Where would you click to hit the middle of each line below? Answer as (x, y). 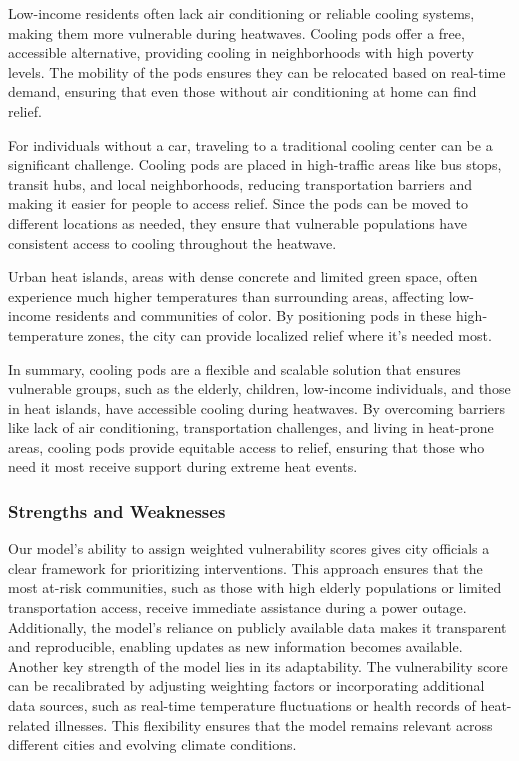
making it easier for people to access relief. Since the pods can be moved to (238, 203)
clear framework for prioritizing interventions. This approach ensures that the (245, 567)
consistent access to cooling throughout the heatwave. (172, 242)
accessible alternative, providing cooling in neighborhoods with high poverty (241, 52)
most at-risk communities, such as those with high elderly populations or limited (255, 587)
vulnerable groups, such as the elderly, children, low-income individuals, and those (259, 388)
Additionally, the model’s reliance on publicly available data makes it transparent (257, 626)
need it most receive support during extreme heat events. (183, 466)
